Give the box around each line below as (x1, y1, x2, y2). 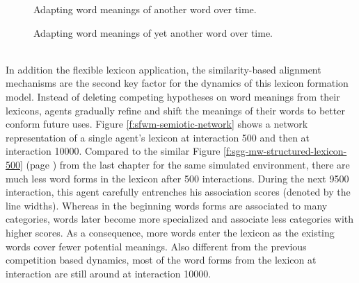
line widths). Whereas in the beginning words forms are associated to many (6, 198, 328, 212)
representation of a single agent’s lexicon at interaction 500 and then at (6, 130, 310, 144)
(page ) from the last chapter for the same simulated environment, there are (26, 157, 350, 171)
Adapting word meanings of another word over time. (33, 2, 257, 16)
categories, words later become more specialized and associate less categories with (6, 212, 354, 226)
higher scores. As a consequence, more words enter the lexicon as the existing (6, 225, 335, 239)
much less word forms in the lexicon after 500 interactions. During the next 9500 (6, 171, 349, 185)
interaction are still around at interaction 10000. (6, 266, 212, 280)
